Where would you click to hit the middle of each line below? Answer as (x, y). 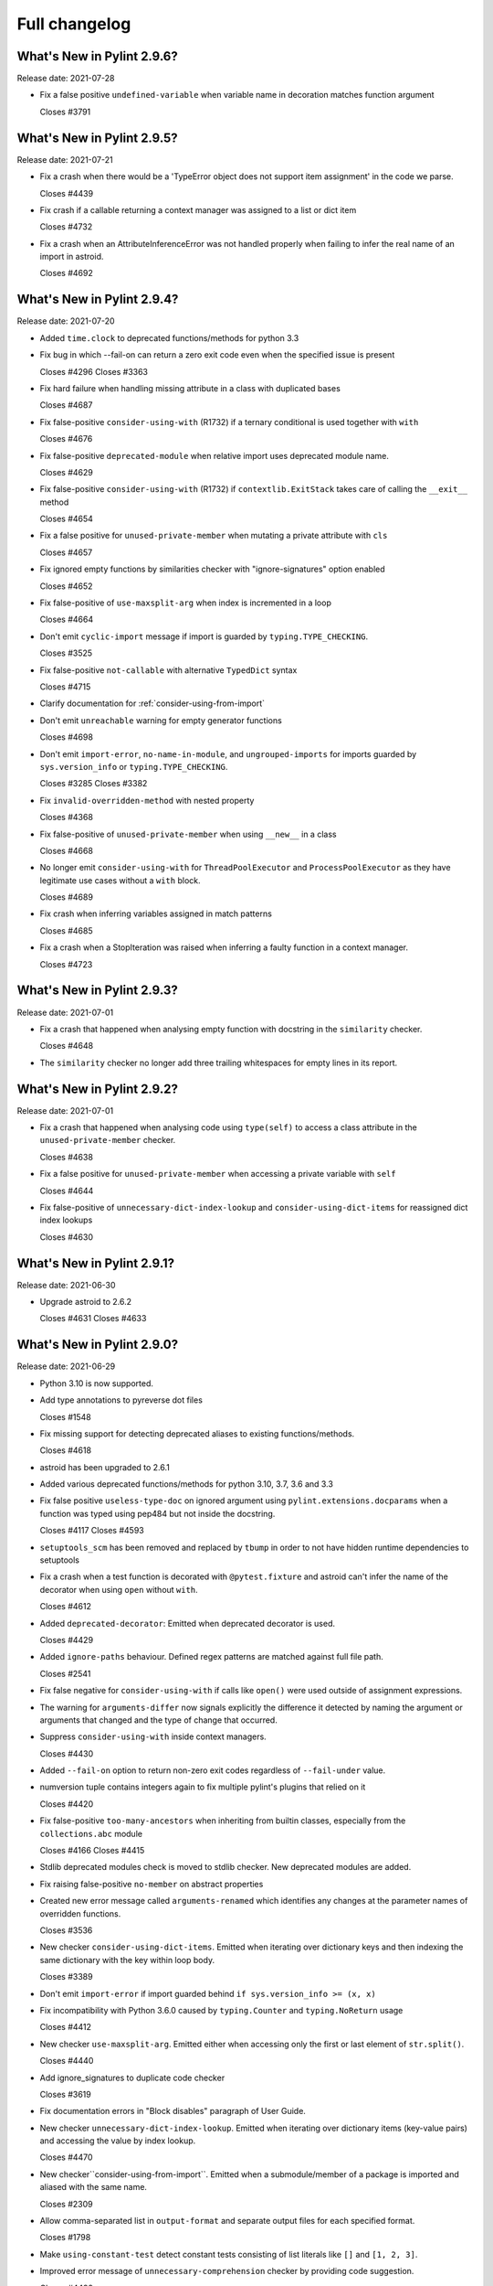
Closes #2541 (65, 1673)
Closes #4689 (66, 897)
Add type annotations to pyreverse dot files (121, 1400)
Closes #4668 (66, 850)
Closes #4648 (67, 1046)
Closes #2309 (66, 2204)
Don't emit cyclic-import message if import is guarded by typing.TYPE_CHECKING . (204, 636)
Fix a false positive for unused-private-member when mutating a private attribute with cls (214, 536)
